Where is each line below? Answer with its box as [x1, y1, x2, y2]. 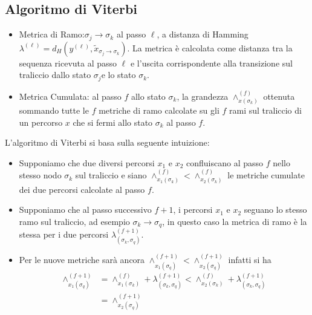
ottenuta [263, 89, 295, 102]
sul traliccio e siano [75, 169, 147, 181]
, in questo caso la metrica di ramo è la [162, 215, 307, 227]
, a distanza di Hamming [157, 28, 249, 41]
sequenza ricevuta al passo [19, 56, 117, 69]
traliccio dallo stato [19, 68, 91, 81]
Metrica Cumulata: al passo [19, 89, 122, 102]
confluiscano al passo [186, 156, 263, 169]
